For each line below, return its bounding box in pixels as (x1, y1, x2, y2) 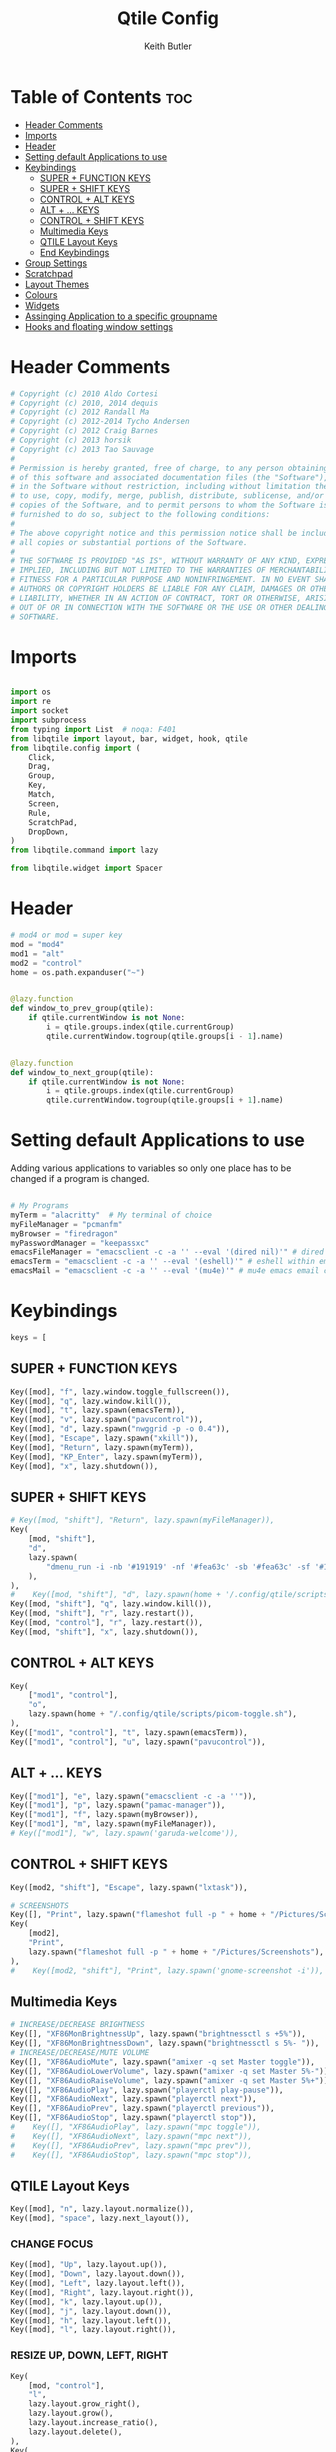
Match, (28, 790, 56, 800)
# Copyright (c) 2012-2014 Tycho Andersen (10, 417, 190, 427)
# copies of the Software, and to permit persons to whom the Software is (10, 500, 329, 511)
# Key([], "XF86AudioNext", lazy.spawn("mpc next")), (10, 2131, 253, 2141)
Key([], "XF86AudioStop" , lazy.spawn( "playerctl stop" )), (10, 2113, 257, 2123)
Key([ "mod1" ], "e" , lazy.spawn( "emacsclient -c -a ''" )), (10, 1791, 257, 1801)
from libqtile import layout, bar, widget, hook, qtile (10, 733, 248, 744)
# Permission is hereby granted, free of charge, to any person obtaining (10, 463, 329, 473)
